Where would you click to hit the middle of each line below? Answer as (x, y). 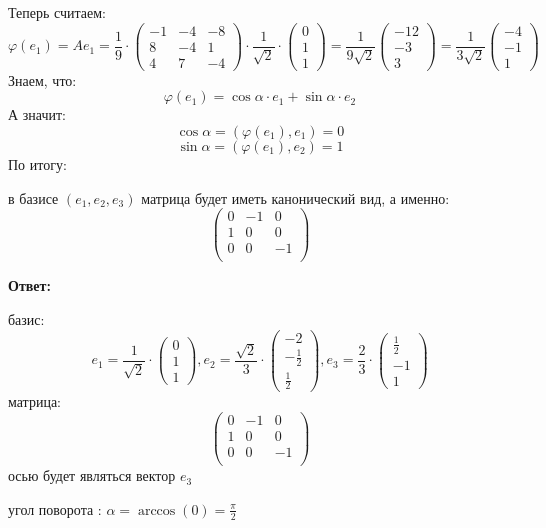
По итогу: (37, 163)
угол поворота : (55, 508)
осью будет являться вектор (92, 475)
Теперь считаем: (57, 12)
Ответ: (29, 285)
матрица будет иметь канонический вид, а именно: (295, 197)
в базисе (33, 197)
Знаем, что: (42, 79)
